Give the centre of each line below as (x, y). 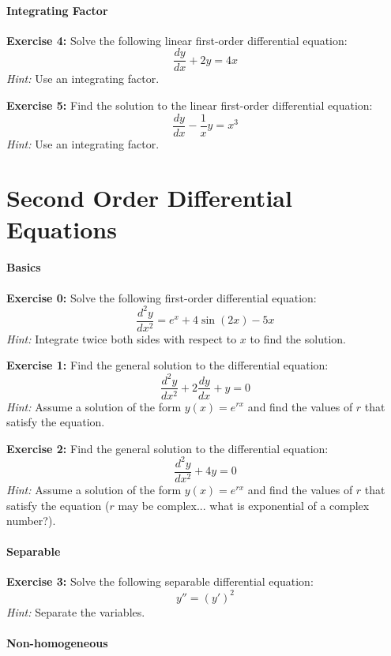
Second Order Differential (149, 198)
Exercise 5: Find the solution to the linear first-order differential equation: (190, 105)
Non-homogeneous (57, 642)
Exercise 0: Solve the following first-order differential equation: (162, 297)
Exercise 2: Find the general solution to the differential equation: (167, 448)
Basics (24, 267)
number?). (31, 521)
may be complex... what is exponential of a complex (244, 505)
